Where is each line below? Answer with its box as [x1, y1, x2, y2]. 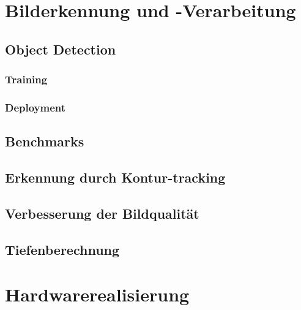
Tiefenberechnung [5, 240, 120, 259]
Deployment [5, 99, 66, 115]
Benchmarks [5, 132, 84, 151]
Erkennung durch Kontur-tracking [5, 168, 226, 187]
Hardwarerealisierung [5, 282, 190, 307]
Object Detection [5, 39, 116, 58]
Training [5, 72, 48, 87]
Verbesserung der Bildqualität [5, 203, 199, 222]
